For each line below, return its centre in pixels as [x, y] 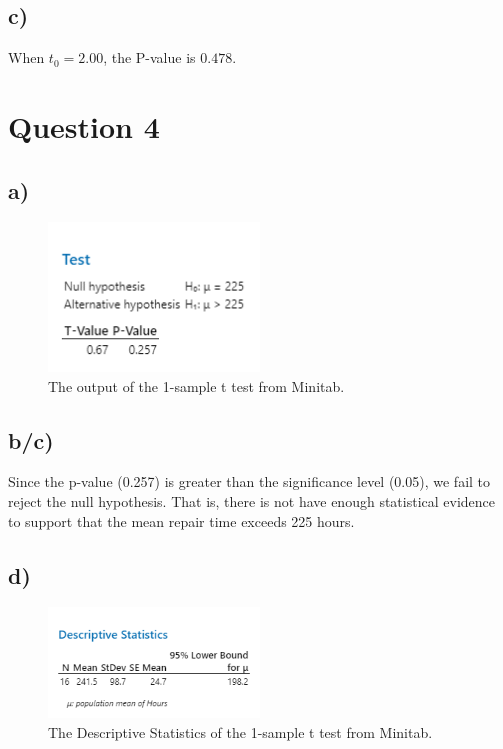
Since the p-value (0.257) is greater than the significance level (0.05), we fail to [249, 481]
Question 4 [84, 125]
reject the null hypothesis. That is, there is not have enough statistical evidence [252, 500]
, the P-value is [149, 57]
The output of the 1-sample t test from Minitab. [196, 385]
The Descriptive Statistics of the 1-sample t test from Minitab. [240, 732]
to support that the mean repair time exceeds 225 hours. [181, 520]
